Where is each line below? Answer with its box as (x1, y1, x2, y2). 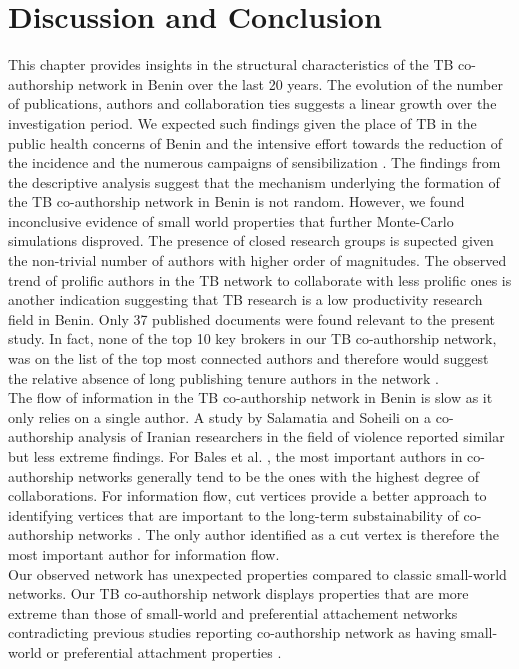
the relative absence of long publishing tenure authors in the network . (8, 367, 439, 388)
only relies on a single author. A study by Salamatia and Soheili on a (8, 406, 432, 427)
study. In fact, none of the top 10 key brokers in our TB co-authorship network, (8, 328, 497, 349)
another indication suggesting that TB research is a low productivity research (8, 289, 483, 310)
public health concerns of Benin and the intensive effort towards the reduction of (8, 132, 503, 153)
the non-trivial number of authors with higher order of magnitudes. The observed (8, 250, 507, 271)
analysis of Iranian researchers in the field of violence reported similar (78, 426, 505, 447)
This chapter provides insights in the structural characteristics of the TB (8, 54, 454, 75)
